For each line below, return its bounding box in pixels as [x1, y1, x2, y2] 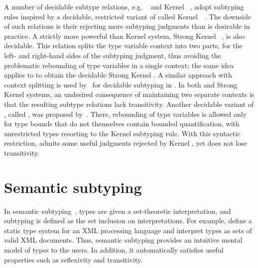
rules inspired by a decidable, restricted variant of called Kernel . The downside [4, 11, 251, 21]
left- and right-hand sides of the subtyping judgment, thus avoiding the [4, 50, 221, 60]
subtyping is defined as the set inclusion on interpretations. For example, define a [4, 215, 252, 226]
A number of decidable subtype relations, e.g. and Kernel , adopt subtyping [4, 1, 244, 11]
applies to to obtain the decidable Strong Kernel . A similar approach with [4, 70, 232, 80]
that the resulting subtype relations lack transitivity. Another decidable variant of [4, 98, 254, 109]
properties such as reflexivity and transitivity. [4, 254, 143, 265]
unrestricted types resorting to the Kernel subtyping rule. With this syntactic [4, 128, 241, 138]
